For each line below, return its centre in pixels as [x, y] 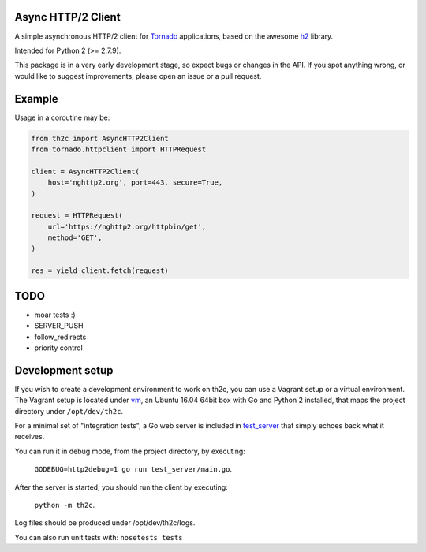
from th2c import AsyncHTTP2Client [100, 138]
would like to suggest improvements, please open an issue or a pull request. [138, 76]
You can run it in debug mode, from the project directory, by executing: [130, 451]
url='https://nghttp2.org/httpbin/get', [127, 226]
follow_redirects [60, 337]
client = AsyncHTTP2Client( [85, 171]
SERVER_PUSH [59, 326]
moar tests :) [55, 315]
